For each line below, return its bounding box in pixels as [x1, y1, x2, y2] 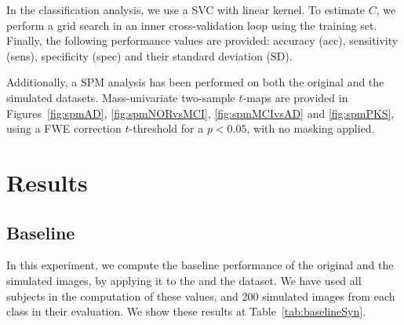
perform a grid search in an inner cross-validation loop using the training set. [6, 16, 377, 33]
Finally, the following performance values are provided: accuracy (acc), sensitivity [6, 32, 399, 49]
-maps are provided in [242, 89, 348, 105]
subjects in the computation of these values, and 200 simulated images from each [6, 287, 395, 304]
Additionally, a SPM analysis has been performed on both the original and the [6, 74, 384, 90]
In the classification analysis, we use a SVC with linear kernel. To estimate [6, 2, 366, 17]
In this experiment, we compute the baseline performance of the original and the [6, 257, 394, 273]
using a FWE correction [6, 120, 122, 137]
